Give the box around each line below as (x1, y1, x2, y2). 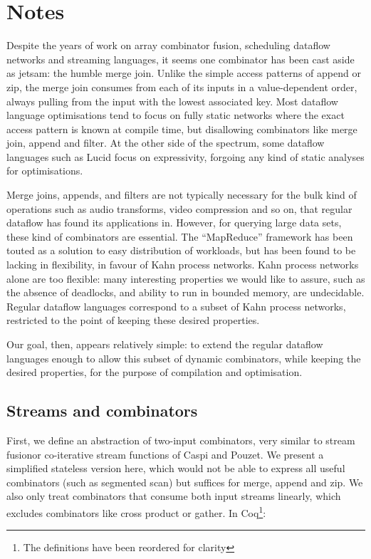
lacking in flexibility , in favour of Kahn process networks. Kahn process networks (6, 257, 359, 272)
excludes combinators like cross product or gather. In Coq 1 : (6, 503, 266, 520)
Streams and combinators (6, 399, 198, 422)
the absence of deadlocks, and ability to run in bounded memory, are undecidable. (6, 285, 365, 300)
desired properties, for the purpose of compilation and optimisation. (6, 365, 303, 380)
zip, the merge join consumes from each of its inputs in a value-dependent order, (6, 79, 357, 94)
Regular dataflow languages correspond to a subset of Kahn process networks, (6, 298, 346, 313)
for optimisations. (6, 163, 83, 178)
